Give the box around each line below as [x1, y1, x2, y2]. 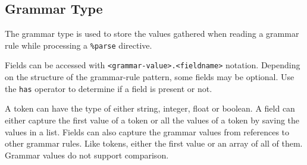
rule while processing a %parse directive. [5, 39, 152, 51]
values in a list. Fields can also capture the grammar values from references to [5, 125, 290, 138]
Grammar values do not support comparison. [5, 148, 169, 161]
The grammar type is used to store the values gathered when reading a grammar [5, 27, 299, 40]
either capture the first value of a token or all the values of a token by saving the [5, 113, 300, 126]
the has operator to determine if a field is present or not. [5, 82, 212, 94]
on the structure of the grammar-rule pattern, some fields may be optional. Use [5, 71, 295, 83]
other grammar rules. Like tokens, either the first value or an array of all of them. [5, 137, 303, 150]
